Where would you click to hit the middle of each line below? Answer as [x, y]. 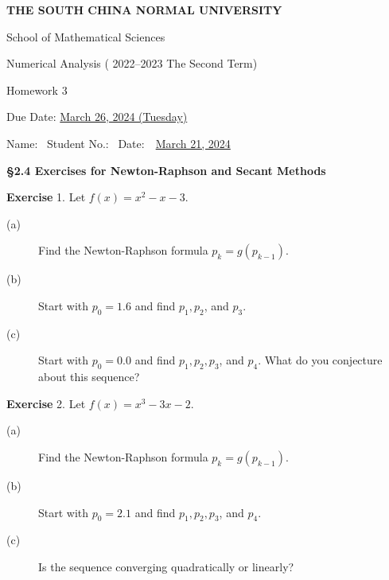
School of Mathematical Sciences [86, 36]
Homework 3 [37, 90]
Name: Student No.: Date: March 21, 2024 [119, 143]
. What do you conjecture [320, 360]
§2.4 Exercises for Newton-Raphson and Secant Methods [166, 170]
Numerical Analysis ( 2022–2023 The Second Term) [132, 63]
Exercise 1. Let [46, 197]
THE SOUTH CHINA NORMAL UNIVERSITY [144, 10]
